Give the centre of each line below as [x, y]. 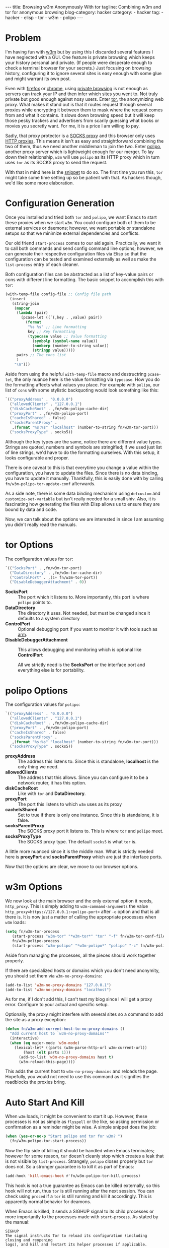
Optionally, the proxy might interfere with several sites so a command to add [84, 1014]
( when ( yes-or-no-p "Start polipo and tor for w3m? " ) [64, 1136]
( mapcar [22, 308]
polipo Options [36, 691]
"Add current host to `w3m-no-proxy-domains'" [59, 1034]
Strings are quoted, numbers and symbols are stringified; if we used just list [83, 447]
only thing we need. [38, 767]
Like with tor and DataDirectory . [52, 794]
